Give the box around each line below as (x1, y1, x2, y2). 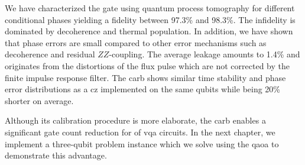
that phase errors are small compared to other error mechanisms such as (5, 36, 267, 48)
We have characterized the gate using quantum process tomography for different (5, 2, 295, 14)
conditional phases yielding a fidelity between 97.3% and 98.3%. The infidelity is (5, 13, 296, 25)
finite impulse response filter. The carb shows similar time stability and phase (5, 71, 286, 83)
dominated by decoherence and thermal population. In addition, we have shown (5, 25, 293, 37)
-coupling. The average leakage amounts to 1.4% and (109, 48, 300, 60)
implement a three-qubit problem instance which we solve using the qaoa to (5, 137, 279, 150)
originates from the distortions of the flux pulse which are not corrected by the (5, 59, 290, 72)
